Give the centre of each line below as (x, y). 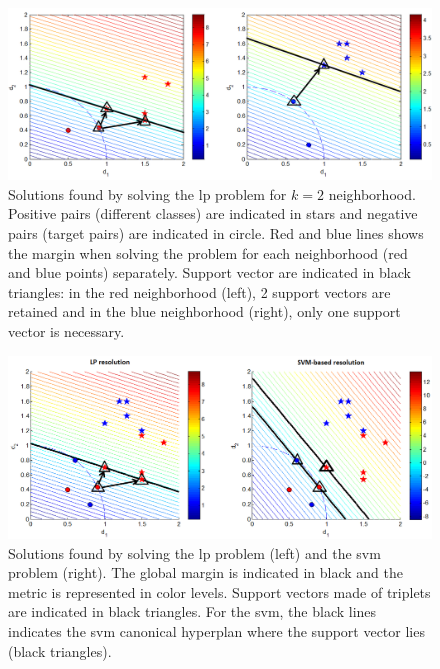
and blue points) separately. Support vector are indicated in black (209, 272)
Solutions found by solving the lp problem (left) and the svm (194, 552)
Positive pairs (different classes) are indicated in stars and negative (213, 213)
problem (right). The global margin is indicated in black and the (205, 572)
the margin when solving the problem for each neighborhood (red (208, 252)
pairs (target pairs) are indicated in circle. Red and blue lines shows (216, 233)
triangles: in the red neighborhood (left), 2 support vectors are (199, 291)
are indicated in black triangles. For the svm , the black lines (192, 611)
